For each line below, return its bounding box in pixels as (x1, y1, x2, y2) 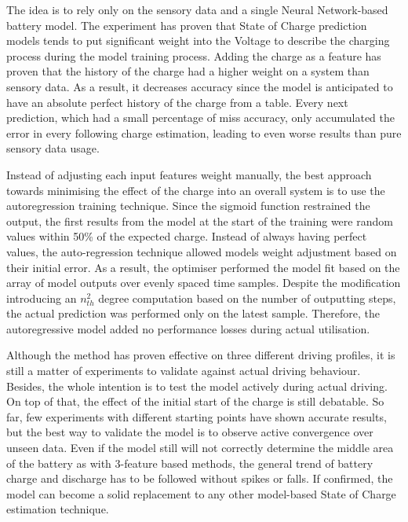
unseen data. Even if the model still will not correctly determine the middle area (6, 439, 394, 456)
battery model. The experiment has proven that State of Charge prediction (6, 17, 367, 33)
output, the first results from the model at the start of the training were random (6, 212, 393, 229)
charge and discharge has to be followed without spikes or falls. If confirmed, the (6, 470, 393, 487)
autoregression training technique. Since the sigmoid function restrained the (6, 197, 370, 214)
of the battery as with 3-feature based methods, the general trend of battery (6, 454, 373, 471)
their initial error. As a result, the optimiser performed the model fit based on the (6, 259, 400, 275)
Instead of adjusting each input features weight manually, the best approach (6, 166, 372, 182)
